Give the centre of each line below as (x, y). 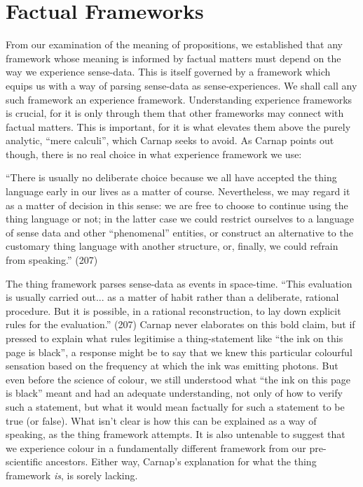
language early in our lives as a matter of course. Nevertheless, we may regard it (178, 191)
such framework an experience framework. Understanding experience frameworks (179, 99)
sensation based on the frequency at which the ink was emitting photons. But (172, 366)
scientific (24, 461)
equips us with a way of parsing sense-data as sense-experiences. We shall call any (181, 85)
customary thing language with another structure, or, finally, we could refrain (172, 246)
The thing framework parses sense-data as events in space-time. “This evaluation (179, 283)
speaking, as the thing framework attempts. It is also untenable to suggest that (176, 434)
